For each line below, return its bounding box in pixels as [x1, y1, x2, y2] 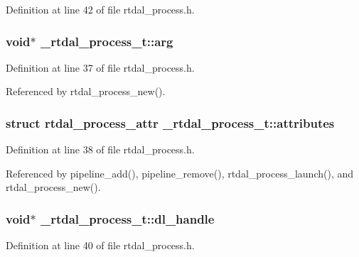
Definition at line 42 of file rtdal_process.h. [6, 2, 195, 16]
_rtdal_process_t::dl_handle [40, 209, 215, 227]
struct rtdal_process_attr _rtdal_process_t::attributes [6, 114, 335, 131]
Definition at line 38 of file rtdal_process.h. [6, 142, 195, 157]
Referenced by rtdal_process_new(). [6, 84, 166, 99]
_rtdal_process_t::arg [40, 32, 173, 50]
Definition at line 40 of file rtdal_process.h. [6, 238, 195, 253]
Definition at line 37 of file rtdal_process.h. [6, 60, 195, 75]
